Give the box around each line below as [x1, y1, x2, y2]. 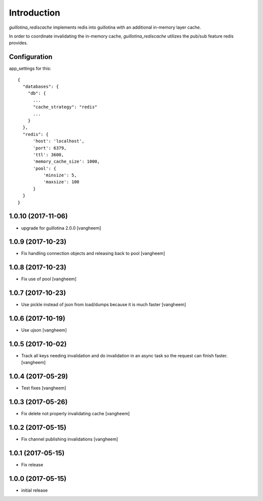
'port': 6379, [33, 145, 67, 151]
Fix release [21, 462, 43, 468]
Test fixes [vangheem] [21, 385, 66, 391]
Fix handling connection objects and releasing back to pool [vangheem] [21, 250, 165, 256]
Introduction [9, 7, 60, 18]
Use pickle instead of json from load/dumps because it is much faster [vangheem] [21, 302, 186, 308]
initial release [21, 487, 48, 493]
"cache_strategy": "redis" [33, 104, 97, 110]
